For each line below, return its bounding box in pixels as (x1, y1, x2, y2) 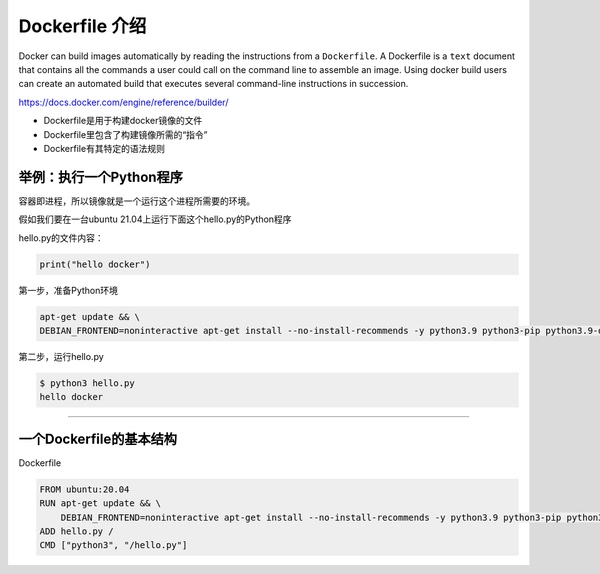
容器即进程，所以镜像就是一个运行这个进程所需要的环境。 (18, 195, 255, 207)
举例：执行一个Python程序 (18, 168, 184, 185)
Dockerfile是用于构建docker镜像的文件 (43, 115, 203, 127)
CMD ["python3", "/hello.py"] (39, 540, 188, 551)
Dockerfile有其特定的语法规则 (43, 142, 165, 154)
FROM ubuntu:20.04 (39, 483, 130, 495)
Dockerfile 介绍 (18, 15, 147, 37)
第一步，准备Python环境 (18, 284, 119, 296)
